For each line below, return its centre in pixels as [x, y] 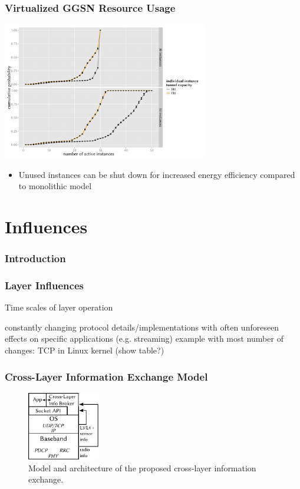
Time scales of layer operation [59, 307]
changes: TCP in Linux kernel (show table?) [85, 350]
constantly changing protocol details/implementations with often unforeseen [142, 327]
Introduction [35, 258]
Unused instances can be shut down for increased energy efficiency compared [157, 174]
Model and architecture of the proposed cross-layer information [142, 467]
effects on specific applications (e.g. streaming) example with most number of [144, 338]
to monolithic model [55, 186]
